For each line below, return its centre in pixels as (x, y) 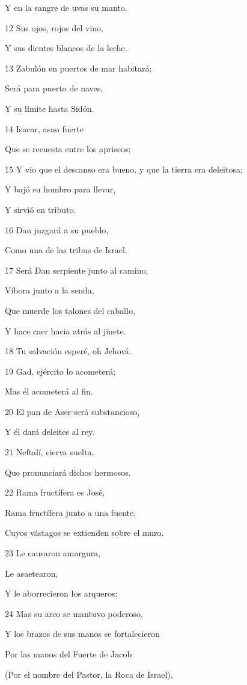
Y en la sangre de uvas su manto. (66, 7)
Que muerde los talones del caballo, (70, 310)
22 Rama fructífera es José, (55, 492)
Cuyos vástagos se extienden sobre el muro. (84, 533)
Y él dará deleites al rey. (50, 432)
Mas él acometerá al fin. (49, 391)
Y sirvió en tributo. (41, 209)
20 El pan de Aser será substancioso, (72, 411)
